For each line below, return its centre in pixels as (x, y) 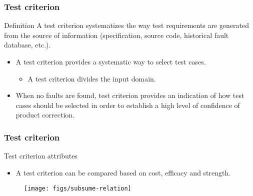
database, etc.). (27, 45)
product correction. (45, 115)
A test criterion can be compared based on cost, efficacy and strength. (123, 172)
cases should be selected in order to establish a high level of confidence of (128, 105)
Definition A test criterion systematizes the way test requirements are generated (127, 25)
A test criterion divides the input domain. (92, 78)
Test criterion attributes (41, 156)
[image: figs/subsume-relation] (78, 189)
